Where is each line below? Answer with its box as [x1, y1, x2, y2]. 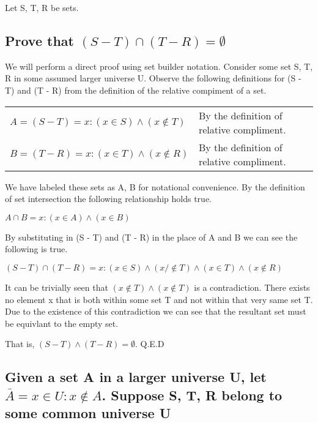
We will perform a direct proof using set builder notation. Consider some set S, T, [5, 59, 313, 72]
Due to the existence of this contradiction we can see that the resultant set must [5, 305, 306, 318]
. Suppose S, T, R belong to [102, 385, 283, 404]
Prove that [5, 31, 74, 50]
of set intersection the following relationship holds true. [5, 192, 212, 205]
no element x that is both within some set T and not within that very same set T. [5, 293, 313, 305]
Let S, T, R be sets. [5, 1, 79, 13]
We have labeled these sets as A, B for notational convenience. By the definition [5, 180, 305, 193]
